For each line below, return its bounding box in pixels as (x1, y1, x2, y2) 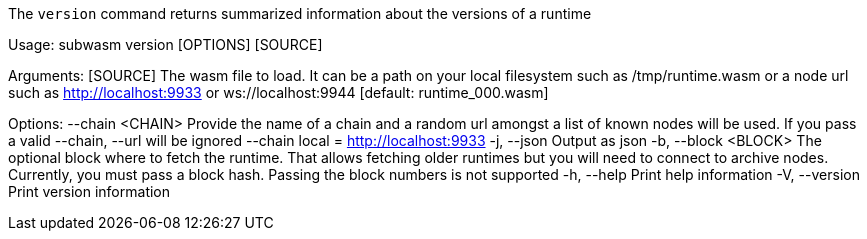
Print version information (8, 183, 171, 200)
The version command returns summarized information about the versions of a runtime (8, 5, 592, 22)
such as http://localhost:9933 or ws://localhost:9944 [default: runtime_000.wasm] (8, 84, 549, 101)
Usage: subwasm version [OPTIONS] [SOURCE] (8, 36, 323, 53)
